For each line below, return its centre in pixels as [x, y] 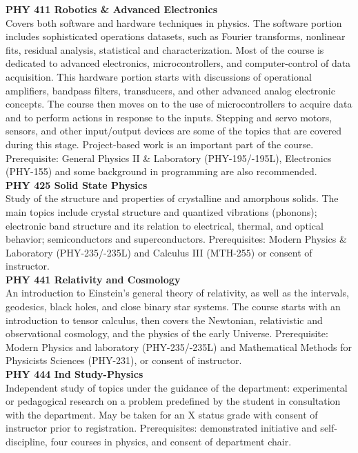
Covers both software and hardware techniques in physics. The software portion [174, 22]
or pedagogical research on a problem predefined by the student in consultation [173, 401]
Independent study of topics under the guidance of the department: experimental [177, 387]
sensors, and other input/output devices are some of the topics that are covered [174, 131]
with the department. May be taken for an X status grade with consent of [162, 414]
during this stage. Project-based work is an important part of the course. [160, 144]
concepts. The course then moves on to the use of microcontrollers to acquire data [179, 104]
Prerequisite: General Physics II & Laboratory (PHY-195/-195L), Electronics [169, 158]
